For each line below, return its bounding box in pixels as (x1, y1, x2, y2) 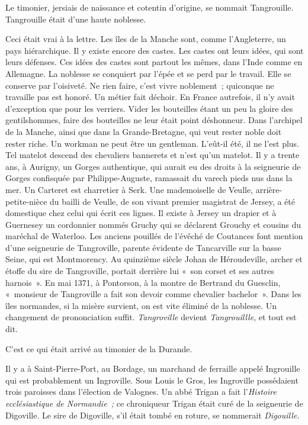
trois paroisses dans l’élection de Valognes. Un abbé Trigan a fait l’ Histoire (5, 385, 277, 398)
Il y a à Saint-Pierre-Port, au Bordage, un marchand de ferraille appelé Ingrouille (5, 362, 300, 375)
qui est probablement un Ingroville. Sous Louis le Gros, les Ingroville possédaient (5, 374, 299, 386)
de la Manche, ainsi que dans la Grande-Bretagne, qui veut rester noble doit (5, 125, 282, 137)
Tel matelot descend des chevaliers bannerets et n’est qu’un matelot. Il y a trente (5, 149, 300, 161)
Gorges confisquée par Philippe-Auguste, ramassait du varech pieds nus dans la (5, 172, 293, 184)
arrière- (255, 183, 283, 195)
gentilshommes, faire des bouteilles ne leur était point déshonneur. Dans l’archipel (5, 114, 303, 126)
